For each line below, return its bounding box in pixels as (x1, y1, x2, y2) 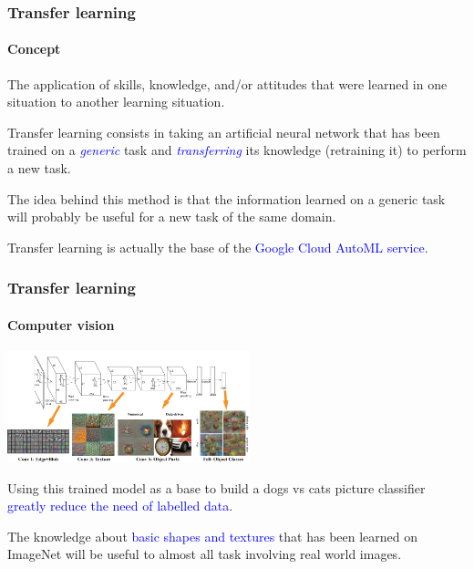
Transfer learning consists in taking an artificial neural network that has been (7, 122, 440, 141)
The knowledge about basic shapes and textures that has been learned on (7, 526, 418, 545)
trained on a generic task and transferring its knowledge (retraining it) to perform (7, 140, 467, 160)
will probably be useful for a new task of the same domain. (7, 207, 336, 226)
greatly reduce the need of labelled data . (7, 496, 233, 515)
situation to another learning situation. (7, 92, 225, 111)
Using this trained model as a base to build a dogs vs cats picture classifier (7, 478, 426, 497)
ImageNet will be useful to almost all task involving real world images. (7, 544, 402, 564)
